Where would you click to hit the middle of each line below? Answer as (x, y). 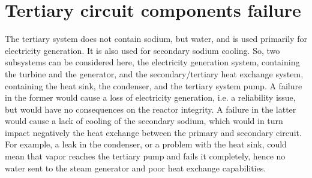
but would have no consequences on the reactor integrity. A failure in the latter (151, 109)
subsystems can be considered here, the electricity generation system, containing (152, 62)
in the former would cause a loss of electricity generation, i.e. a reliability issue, (150, 97)
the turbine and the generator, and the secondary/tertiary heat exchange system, (154, 73)
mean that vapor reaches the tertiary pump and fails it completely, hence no (145, 156)
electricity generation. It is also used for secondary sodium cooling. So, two (142, 50)
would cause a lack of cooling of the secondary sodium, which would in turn (144, 121)
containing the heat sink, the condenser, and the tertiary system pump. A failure (154, 85)
